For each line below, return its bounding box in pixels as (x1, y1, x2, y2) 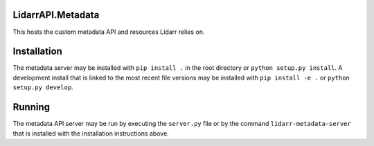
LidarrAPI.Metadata (12, 9, 100, 21)
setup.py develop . (12, 83, 73, 91)
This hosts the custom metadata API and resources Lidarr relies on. (12, 28, 205, 36)
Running (12, 101, 51, 113)
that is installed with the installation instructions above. (12, 129, 169, 138)
